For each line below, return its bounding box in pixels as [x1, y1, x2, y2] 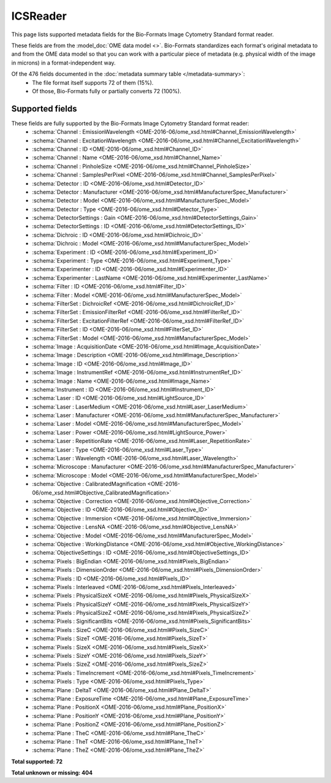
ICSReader [11, 9, 67, 23]
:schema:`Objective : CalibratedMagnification [32, 480, 146, 488]
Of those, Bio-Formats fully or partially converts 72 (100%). [32, 87, 181, 94]
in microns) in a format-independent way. [11, 59, 116, 66]
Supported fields [11, 103, 77, 114]
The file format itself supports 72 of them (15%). [32, 79, 154, 86]
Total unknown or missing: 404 [11, 769, 93, 776]
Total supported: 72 [11, 758, 63, 765]
